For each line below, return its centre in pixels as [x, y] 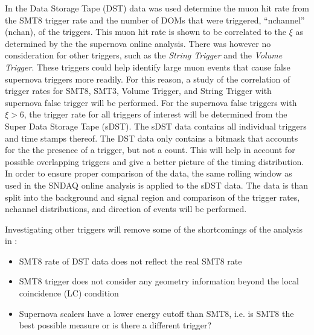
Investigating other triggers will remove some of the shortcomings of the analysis [154, 229]
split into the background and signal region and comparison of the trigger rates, [152, 197]
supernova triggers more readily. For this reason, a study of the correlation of [148, 79]
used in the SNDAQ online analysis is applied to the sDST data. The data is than [157, 185]
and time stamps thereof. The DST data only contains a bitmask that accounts [152, 138]
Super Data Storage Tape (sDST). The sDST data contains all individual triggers [156, 126]
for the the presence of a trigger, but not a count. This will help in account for [150, 150]
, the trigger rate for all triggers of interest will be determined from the [155, 114]
